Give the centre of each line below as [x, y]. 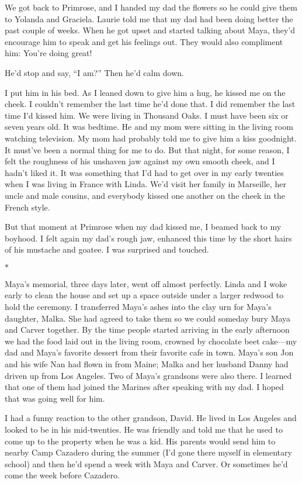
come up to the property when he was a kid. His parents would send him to [140, 441]
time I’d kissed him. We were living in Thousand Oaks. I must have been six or [147, 115]
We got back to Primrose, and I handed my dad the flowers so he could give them [151, 7]
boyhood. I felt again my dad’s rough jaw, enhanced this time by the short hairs [148, 238]
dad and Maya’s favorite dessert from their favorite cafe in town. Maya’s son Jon [149, 352]
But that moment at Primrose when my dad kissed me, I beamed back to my [143, 227]
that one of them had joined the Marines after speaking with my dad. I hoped [144, 387]
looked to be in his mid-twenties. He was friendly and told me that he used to [144, 429]
